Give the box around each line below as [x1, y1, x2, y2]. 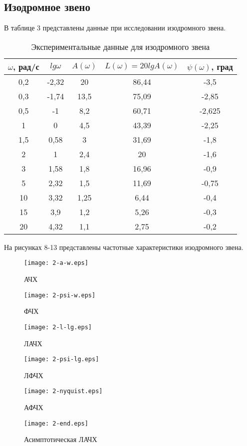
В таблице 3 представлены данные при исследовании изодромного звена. [4, 22, 226, 33]
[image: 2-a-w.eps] [24, 259, 88, 267]
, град [211, 60, 233, 72]
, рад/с [12, 60, 39, 72]
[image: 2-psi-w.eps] [24, 291, 96, 299]
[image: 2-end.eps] [24, 420, 88, 427]
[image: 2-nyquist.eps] [24, 388, 103, 395]
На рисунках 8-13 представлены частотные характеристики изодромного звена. [4, 241, 244, 252]
